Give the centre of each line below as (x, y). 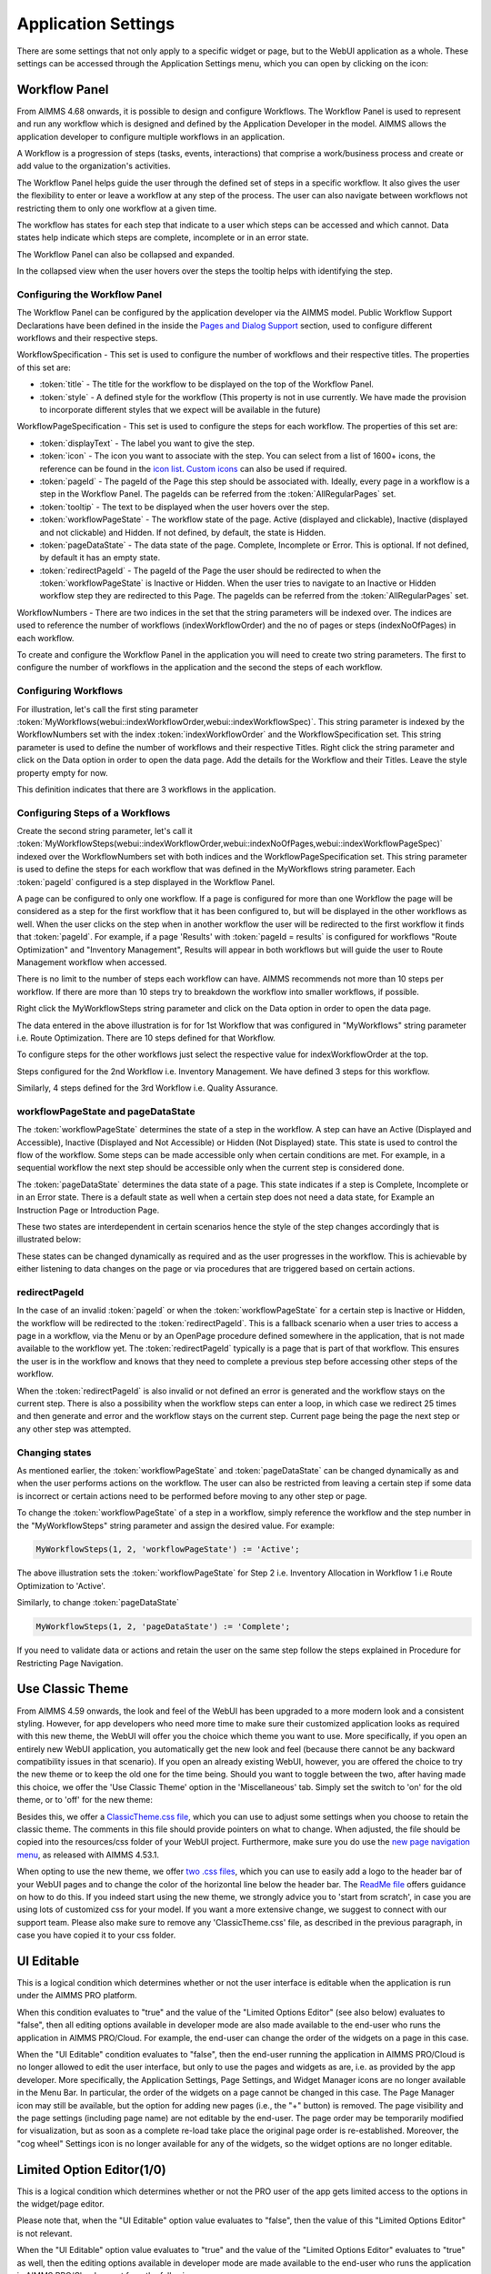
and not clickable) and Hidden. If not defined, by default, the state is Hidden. (183, 532)
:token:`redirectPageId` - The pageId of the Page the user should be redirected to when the (210, 570)
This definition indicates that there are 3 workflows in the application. (146, 789)
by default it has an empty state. (100, 558)
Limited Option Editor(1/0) (92, 2169)
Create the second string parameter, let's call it (105, 831)
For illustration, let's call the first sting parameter (108, 709)
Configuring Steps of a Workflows (94, 812)
